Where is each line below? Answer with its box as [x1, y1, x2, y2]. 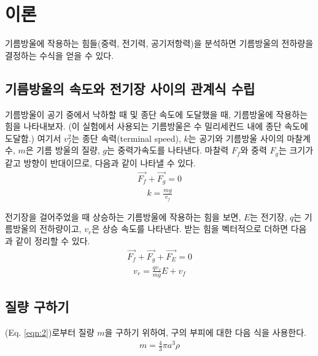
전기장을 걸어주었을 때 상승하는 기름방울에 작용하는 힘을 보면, [5, 210, 241, 223]
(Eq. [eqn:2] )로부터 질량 [5, 325, 95, 338]
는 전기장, [250, 210, 287, 223]
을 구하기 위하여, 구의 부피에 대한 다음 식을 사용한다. [104, 325, 306, 338]
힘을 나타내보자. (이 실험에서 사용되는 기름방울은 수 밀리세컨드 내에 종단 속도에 [5, 120, 308, 133]
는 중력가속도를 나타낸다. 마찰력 [107, 144, 229, 157]
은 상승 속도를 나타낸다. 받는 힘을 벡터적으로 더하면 [91, 222, 289, 235]
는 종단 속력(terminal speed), [71, 131, 181, 144]
